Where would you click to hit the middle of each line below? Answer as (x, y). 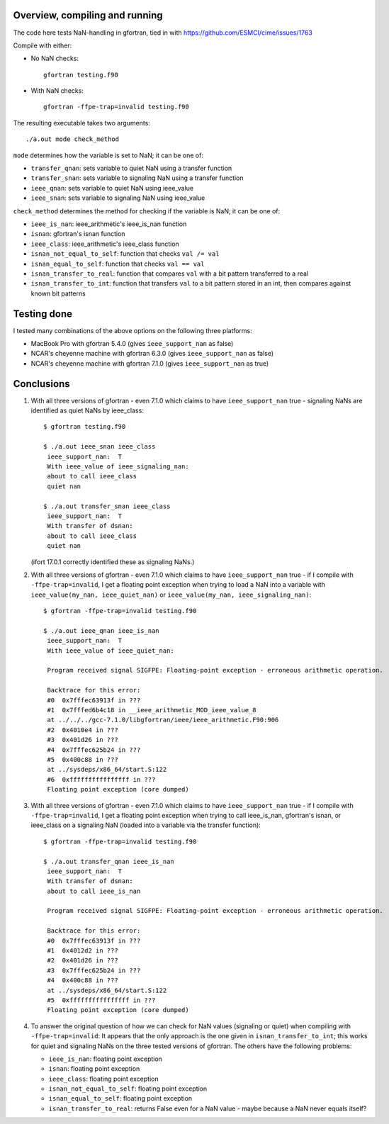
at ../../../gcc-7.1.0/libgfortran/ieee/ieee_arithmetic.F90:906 (163, 720)
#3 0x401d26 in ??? (83, 740)
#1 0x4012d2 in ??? (83, 951)
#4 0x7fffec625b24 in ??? (94, 750)
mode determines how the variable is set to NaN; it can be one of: (108, 155)
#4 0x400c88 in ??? (83, 980)
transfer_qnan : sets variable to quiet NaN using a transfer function (131, 168)
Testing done (43, 314)
